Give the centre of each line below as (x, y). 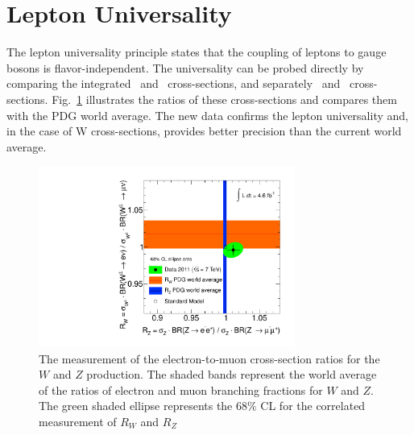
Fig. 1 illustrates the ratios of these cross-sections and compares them (224, 99)
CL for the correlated (313, 406)
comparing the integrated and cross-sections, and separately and (174, 83)
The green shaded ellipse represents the (136, 406)
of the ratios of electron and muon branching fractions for (181, 389)
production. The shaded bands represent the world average (232, 374)
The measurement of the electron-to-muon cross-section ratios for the (209, 358)
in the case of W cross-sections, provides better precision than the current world (204, 131)
